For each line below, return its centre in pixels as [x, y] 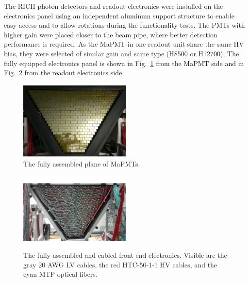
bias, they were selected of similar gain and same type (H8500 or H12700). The [122, 53]
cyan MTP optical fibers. [60, 274]
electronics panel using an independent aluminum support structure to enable [119, 15]
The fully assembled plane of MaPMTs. [82, 164]
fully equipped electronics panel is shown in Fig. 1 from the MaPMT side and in [124, 63]
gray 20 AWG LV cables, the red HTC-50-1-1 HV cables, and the [120, 264]
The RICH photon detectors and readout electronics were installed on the [114, 6]
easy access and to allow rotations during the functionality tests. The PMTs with [124, 25]
